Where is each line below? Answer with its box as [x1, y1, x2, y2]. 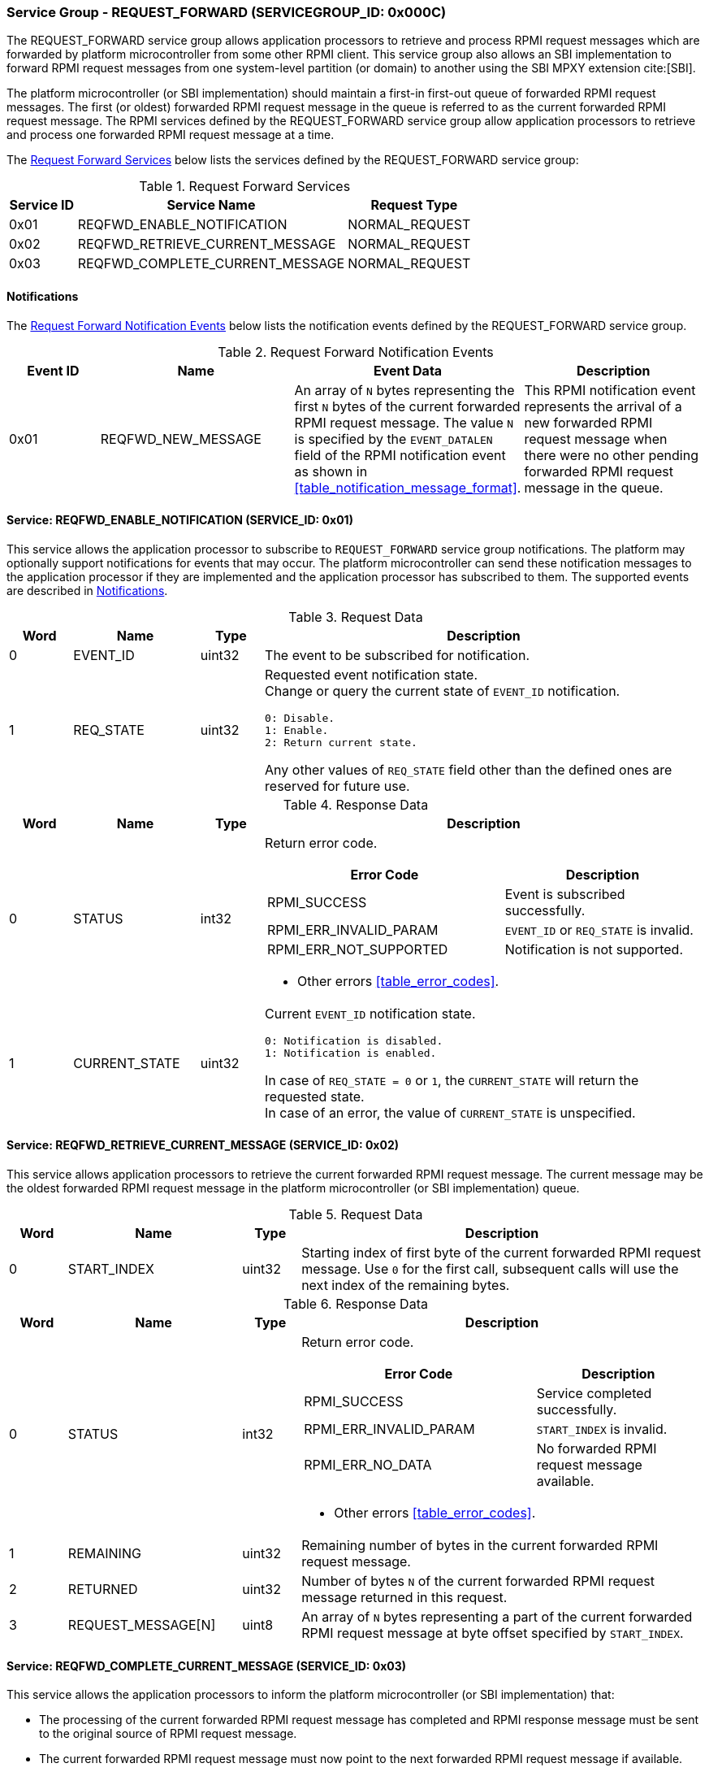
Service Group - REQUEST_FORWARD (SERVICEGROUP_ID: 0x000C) [6, 4, 447, 20]
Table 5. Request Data [288, 1206, 423, 1223]
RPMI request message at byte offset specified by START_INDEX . [301, 1625, 684, 1642]
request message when [524, 430, 668, 447]
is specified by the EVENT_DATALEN [294, 430, 493, 447]
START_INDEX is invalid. [536, 1421, 668, 1438]
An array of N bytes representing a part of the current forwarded [301, 1609, 693, 1626]
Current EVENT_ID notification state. [265, 1005, 476, 1022]
